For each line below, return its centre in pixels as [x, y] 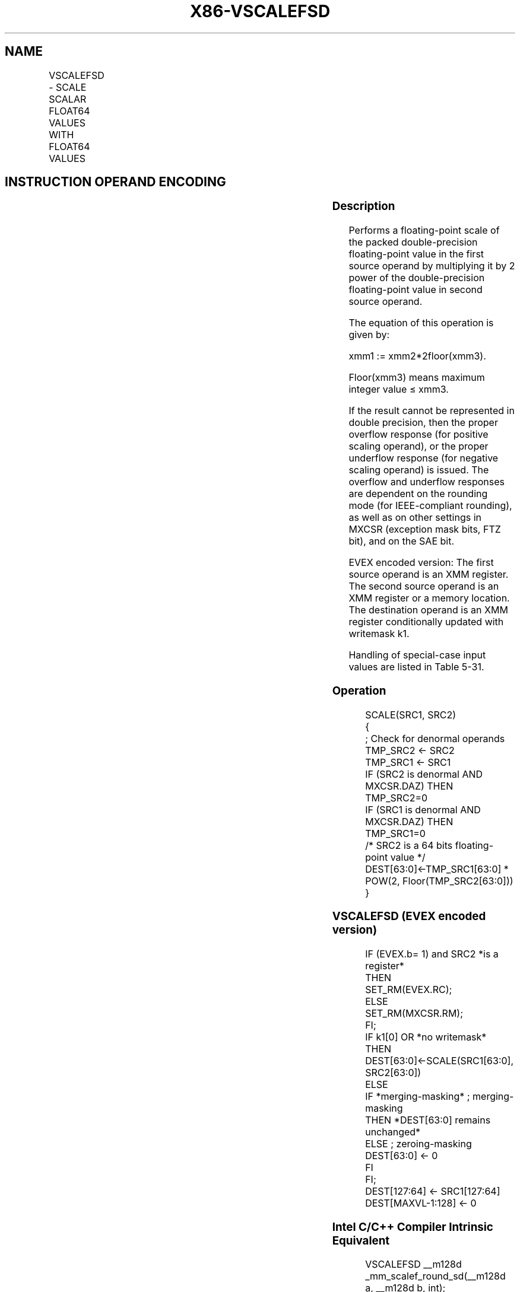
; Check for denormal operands [435, 738]
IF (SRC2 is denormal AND [424, 774]
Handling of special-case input [417, 655]
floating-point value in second [416, 290]
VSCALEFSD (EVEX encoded [409, 917]
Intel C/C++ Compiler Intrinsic [413, 1227]
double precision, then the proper [423, 423]
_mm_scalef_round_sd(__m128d [435, 1276]
